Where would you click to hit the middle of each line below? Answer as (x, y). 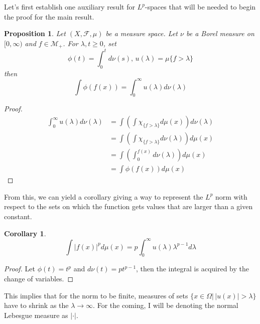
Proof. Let (20, 269)
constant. (18, 216)
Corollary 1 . (25, 233)
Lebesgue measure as (36, 315)
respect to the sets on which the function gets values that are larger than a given (128, 206)
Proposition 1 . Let (35, 33)
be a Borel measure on (220, 33)
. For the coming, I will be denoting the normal (166, 305)
